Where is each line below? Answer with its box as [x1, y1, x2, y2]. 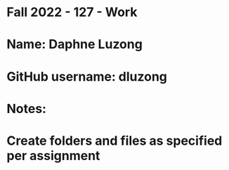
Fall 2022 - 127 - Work [6, 4, 138, 20]
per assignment [6, 148, 100, 164]
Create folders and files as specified [6, 133, 223, 148]
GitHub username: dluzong [6, 68, 168, 84]
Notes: [6, 100, 47, 117]
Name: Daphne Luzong [6, 37, 143, 53]
